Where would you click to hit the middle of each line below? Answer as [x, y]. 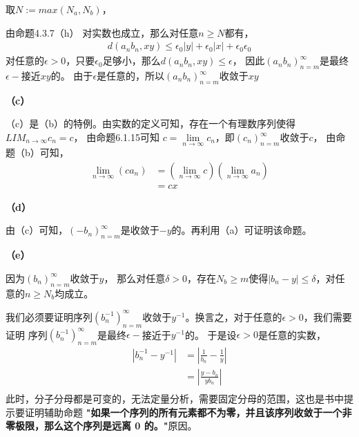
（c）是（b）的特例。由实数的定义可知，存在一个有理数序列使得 [151, 123]
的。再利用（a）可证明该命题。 [242, 230]
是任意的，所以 [131, 76]
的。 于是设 [211, 334]
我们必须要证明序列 [49, 316]
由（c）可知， [37, 230]
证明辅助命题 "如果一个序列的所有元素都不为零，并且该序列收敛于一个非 [188, 412]
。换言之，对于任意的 [234, 316]
